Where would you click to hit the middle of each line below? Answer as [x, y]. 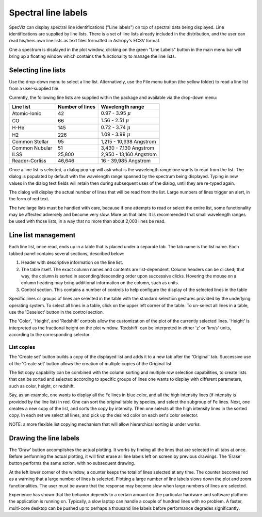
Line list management [42, 235]
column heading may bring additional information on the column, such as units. [100, 283]
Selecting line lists [37, 70]
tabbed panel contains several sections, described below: [67, 253]
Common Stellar [30, 142]
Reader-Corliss [29, 161]
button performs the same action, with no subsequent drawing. [72, 463]
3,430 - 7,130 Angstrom [128, 148]
